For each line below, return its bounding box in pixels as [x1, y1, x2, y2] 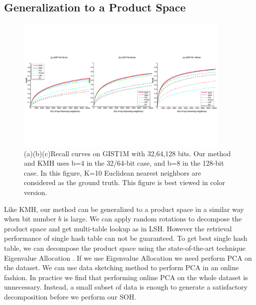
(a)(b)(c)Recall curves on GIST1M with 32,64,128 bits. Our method [24, 148, 231, 158]
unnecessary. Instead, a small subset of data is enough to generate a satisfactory [4, 282, 248, 292]
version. [24, 187, 47, 198]
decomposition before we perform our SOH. [4, 291, 136, 302]
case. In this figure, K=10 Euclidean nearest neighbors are [24, 167, 201, 178]
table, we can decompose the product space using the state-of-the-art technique [4, 242, 246, 253]
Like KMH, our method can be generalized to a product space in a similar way [4, 203, 244, 214]
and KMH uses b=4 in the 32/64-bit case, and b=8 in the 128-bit [24, 158, 224, 168]
